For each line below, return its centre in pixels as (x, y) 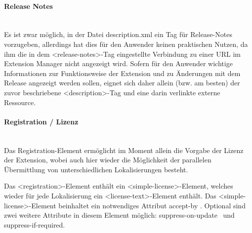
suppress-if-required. (35, 224)
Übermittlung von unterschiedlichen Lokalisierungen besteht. (96, 169)
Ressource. (20, 102)
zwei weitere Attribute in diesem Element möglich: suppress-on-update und (119, 215)
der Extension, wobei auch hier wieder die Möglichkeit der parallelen (108, 160)
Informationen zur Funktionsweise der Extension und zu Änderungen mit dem (122, 73)
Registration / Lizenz (41, 121)
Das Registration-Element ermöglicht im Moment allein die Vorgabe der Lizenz (124, 150)
